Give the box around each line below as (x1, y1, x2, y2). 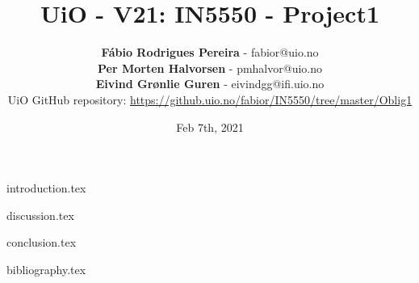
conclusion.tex (6, 234, 77, 251)
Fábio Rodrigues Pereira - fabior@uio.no (101, 44, 319, 61)
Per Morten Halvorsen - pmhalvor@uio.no (97, 59, 322, 76)
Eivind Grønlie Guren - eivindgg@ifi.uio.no (95, 75, 325, 92)
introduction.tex (6, 180, 86, 196)
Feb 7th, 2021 (176, 118, 244, 135)
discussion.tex (6, 206, 74, 223)
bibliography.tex (6, 260, 86, 277)
